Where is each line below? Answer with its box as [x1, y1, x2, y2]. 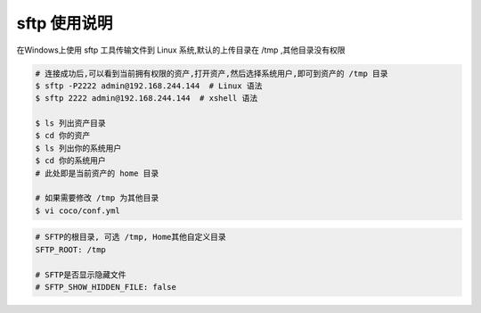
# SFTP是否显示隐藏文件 [35, 269, 126, 280]
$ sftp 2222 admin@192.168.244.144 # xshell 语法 [35, 94, 258, 103]
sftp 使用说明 [16, 13, 113, 33]
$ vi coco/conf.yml [35, 205, 120, 216]
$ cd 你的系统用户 [35, 156, 106, 166]
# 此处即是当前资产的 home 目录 [35, 168, 159, 178]
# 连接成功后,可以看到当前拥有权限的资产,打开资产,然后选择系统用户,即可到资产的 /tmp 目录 [35, 68, 388, 78]
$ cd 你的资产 [35, 130, 91, 141]
